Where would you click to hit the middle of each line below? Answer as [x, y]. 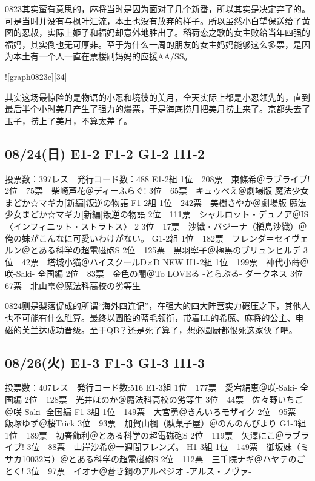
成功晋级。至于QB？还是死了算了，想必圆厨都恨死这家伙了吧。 [172, 329]
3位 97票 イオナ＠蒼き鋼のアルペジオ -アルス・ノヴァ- [139, 470]
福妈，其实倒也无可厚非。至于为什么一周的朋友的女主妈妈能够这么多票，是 [153, 44]
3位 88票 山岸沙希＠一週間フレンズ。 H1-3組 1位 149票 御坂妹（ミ [168, 447]
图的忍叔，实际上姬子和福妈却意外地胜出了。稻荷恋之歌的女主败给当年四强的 [157, 32]
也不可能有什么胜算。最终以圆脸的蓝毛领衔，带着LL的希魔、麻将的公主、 [150, 318]
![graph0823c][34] [36, 76]
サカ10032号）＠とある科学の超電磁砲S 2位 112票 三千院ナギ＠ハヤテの [151, 459]
